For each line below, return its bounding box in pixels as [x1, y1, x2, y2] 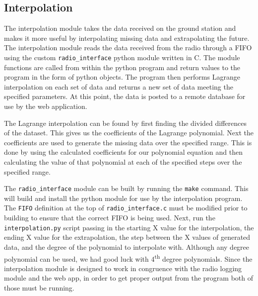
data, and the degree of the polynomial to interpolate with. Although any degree [4, 241, 250, 252]
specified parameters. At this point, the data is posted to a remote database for [4, 91, 246, 101]
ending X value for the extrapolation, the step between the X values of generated [4, 232, 251, 242]
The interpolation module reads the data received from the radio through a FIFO [4, 42, 252, 53]
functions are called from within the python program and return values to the [4, 62, 241, 72]
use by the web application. [4, 101, 87, 111]
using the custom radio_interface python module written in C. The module [4, 52, 240, 62]
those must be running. [4, 282, 74, 293]
